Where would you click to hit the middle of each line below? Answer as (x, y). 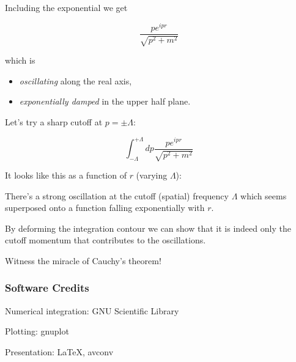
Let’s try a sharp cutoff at (54, 121)
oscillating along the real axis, (76, 80)
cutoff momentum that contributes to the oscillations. (105, 240)
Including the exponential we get (66, 7)
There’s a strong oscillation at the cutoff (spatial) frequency (117, 195)
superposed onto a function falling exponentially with (105, 208)
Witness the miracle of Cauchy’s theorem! (83, 260)
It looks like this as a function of (66, 175)
